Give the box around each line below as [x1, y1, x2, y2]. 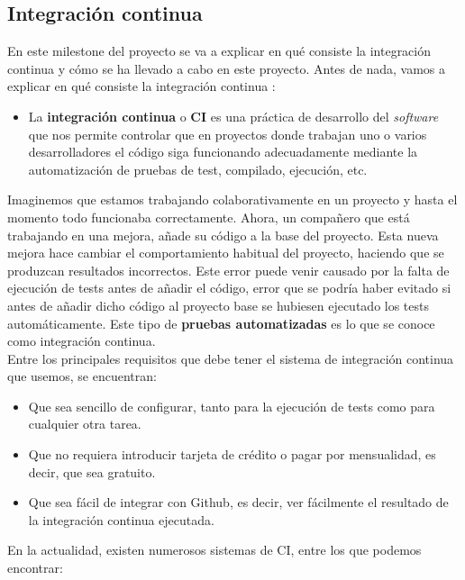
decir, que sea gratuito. [28, 462, 156, 481]
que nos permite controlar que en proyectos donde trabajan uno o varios [28, 124, 427, 143]
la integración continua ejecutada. [28, 510, 214, 529]
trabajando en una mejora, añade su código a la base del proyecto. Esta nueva [7, 225, 439, 244]
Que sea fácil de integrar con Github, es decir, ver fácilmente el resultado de [28, 493, 449, 512]
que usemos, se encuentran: [7, 367, 157, 385]
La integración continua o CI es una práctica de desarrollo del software [28, 106, 439, 125]
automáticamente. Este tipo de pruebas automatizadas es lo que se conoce [7, 313, 435, 332]
